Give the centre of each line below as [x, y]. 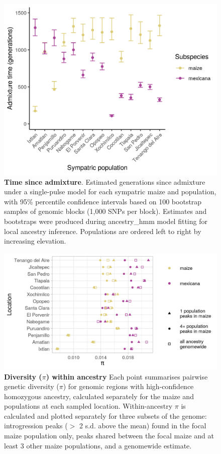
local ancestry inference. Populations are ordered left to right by [103, 231]
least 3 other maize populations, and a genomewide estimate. [98, 445]
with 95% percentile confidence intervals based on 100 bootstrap [103, 201]
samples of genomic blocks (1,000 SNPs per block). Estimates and [105, 211]
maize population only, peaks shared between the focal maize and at [109, 436]
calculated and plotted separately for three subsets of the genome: [105, 415]
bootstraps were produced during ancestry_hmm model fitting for [106, 221]
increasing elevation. [35, 241]
